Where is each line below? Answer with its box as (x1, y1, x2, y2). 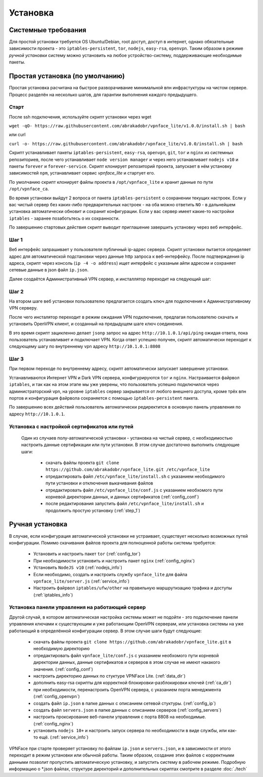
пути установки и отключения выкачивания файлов (45, 480, 153, 486)
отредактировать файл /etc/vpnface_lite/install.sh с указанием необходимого (45, 473, 225, 479)
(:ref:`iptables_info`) (33, 592, 73, 598)
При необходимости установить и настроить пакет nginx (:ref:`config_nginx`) (33, 558, 195, 563)
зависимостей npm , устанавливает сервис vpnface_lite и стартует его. (9, 170, 155, 176)
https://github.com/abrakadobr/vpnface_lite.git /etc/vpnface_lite (45, 467, 210, 472)
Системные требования (9, 26, 87, 34)
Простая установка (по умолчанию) (9, 72, 125, 80)
